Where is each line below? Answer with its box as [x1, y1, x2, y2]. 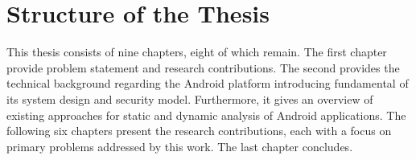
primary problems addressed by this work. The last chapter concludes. [6, 137, 353, 154]
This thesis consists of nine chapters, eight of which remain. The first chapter [6, 43, 387, 60]
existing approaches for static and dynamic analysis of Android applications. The [6, 106, 406, 123]
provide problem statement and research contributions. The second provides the [6, 59, 400, 76]
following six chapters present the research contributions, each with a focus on [6, 122, 392, 139]
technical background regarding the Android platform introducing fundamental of [6, 75, 409, 92]
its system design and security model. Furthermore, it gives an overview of [6, 90, 373, 107]
